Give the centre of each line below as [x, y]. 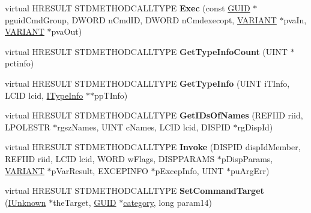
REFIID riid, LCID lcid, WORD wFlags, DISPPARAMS [110, 158]
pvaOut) [67, 31]
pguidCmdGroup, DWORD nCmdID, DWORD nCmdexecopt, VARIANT [141, 19]
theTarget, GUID [85, 202]
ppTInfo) [111, 95]
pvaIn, [295, 19]
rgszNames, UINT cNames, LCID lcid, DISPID [144, 127]
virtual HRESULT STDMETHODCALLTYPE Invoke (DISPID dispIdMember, [153, 147]
